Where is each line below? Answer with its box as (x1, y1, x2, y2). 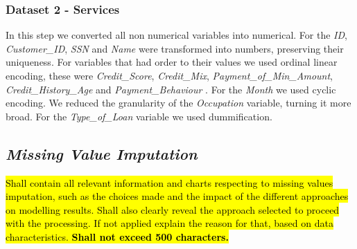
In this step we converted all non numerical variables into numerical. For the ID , (6, 28, 347, 42)
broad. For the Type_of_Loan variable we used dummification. (6, 109, 272, 123)
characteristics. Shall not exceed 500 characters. (6, 229, 229, 243)
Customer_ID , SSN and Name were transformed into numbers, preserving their (6, 41, 344, 55)
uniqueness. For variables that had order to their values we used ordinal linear (6, 55, 338, 69)
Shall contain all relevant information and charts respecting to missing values (6, 175, 333, 190)
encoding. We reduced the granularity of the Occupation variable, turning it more (6, 95, 351, 110)
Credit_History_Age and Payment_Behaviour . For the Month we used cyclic (6, 82, 336, 96)
